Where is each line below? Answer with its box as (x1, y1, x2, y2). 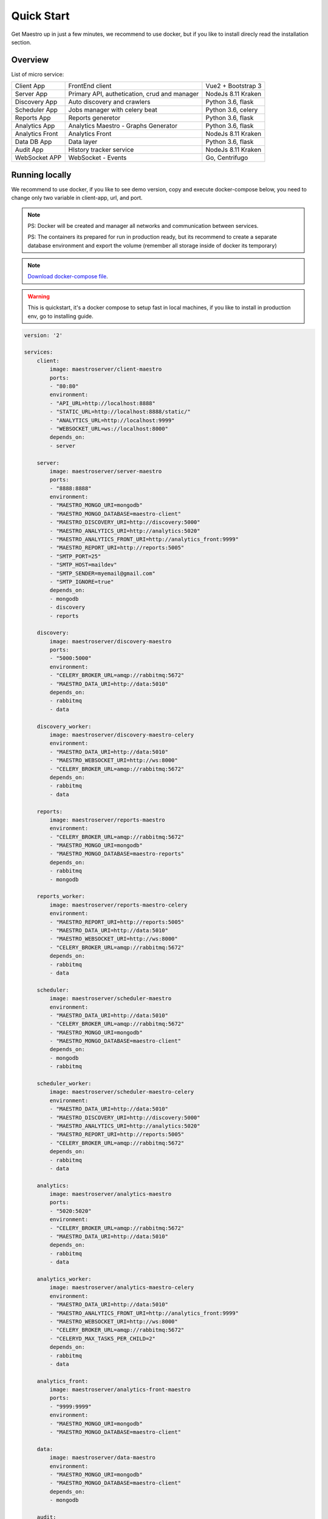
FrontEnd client (68, 82, 112, 91)
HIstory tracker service (68, 146, 134, 154)
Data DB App (15, 137, 52, 146)
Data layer (68, 137, 98, 146)
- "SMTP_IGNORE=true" (49, 578, 114, 585)
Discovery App (15, 98, 58, 106)
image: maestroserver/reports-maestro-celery (49, 901, 188, 908)
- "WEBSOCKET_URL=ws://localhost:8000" (49, 425, 168, 432)
